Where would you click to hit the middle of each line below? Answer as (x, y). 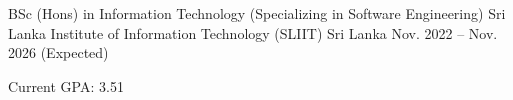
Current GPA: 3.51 (66, 85)
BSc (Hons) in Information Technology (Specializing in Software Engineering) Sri (257, 13)
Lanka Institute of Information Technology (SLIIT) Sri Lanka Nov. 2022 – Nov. (253, 32)
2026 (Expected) (58, 52)
